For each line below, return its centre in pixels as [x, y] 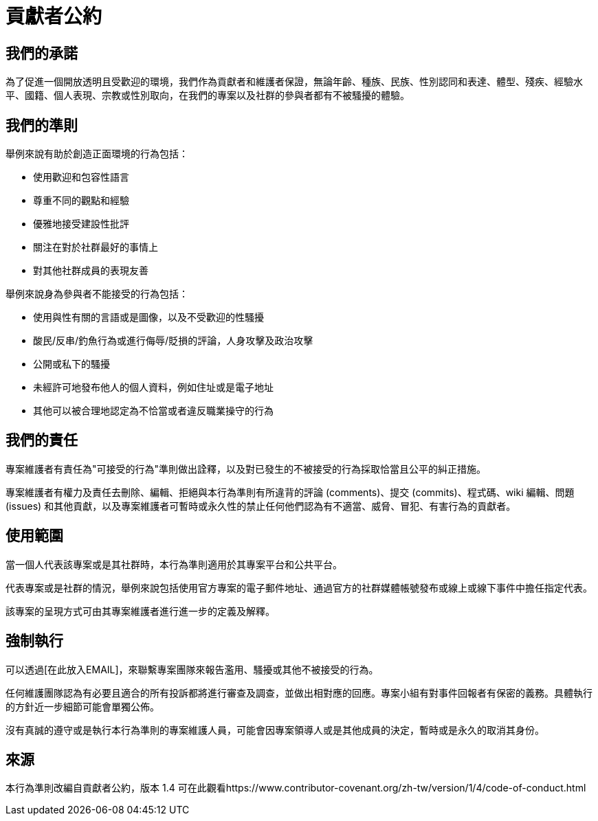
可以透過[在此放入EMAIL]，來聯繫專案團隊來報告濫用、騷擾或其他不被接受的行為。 [192, 669]
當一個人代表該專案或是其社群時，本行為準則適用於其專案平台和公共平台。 [174, 564]
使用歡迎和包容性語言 [81, 177]
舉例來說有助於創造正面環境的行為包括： [97, 154]
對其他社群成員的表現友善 [91, 271]
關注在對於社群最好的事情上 [96, 247]
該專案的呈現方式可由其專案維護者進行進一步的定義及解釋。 [140, 611]
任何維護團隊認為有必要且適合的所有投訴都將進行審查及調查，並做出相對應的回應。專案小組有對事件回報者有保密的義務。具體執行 [299, 693]
